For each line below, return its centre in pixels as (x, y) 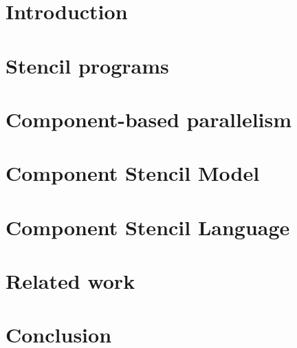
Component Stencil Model (133, 173)
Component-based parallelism (149, 119)
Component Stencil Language (148, 227)
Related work (70, 281)
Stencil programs (87, 65)
